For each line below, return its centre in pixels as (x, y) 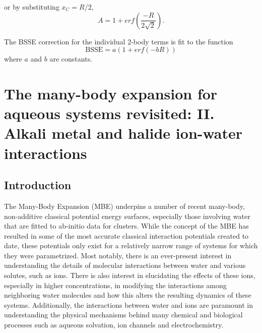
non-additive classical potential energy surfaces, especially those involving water (127, 216)
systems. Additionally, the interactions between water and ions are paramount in (129, 304)
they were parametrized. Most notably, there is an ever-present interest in (118, 255)
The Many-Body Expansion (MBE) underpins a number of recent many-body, (124, 206)
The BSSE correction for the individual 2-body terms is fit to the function (119, 41)
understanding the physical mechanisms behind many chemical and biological (123, 315)
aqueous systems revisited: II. (109, 113)
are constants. (71, 59)
